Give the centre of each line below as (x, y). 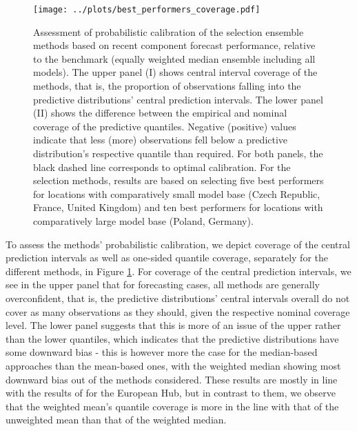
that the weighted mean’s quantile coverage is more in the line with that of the (172, 406)
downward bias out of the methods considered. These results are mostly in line (172, 379)
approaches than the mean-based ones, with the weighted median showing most (173, 365)
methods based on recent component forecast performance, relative (174, 45)
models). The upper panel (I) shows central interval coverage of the (175, 72)
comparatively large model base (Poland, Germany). (143, 220)
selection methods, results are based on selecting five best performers (178, 180)
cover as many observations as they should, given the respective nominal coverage (178, 311)
